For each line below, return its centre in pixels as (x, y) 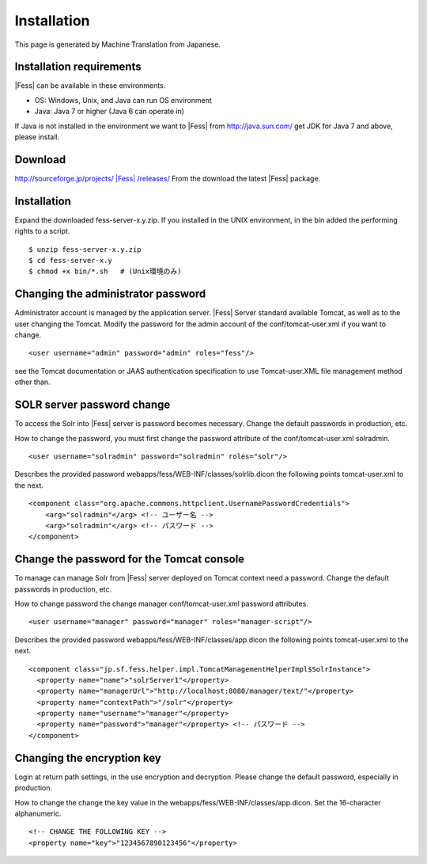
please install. (37, 137)
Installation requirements (78, 67)
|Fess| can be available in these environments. (90, 86)
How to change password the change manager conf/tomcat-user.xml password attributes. (161, 603)
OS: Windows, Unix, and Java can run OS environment (123, 100)
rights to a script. (42, 231)
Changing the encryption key (88, 757)
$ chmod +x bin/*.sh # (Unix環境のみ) (105, 272)
